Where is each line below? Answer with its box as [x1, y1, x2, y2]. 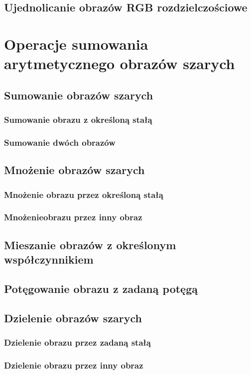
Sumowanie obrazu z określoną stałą [4, 113, 152, 126]
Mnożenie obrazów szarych [4, 162, 145, 178]
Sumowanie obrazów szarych [4, 87, 153, 102]
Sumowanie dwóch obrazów [4, 136, 116, 148]
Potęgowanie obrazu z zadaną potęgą [4, 280, 198, 296]
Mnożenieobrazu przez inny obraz [4, 211, 142, 223]
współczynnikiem [4, 252, 94, 267]
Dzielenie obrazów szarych [4, 310, 142, 325]
